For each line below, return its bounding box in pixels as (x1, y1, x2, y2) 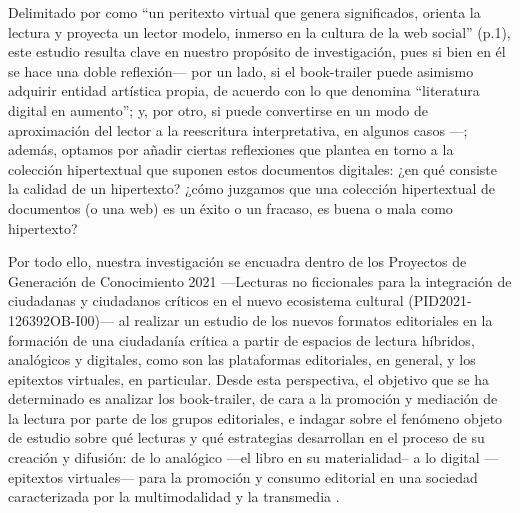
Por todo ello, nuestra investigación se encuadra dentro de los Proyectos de (8, 251, 467, 272)
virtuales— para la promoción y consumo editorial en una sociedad (67, 466, 478, 487)
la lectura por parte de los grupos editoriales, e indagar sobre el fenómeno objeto (8, 407, 503, 428)
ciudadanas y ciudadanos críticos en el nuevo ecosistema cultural (8, 290, 404, 311)
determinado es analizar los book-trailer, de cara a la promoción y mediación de (8, 388, 498, 409)
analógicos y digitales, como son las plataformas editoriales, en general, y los (8, 349, 476, 370)
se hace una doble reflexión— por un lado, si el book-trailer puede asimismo (8, 60, 474, 81)
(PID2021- (408, 290, 472, 311)
